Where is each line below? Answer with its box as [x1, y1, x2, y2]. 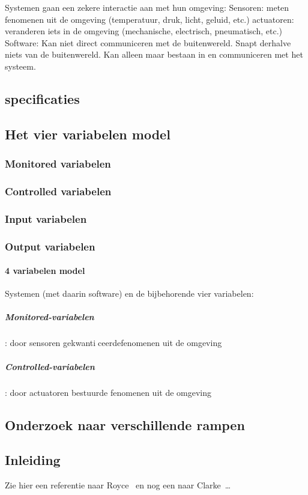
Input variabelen [5, 211, 87, 226]
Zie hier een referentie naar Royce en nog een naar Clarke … [5, 479, 231, 491]
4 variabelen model [5, 264, 85, 277]
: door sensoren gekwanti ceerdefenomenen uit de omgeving [5, 336, 222, 349]
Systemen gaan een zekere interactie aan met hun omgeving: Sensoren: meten [5, 1, 289, 13]
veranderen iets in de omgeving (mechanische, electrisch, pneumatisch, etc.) [5, 25, 282, 37]
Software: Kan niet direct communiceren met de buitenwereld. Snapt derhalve [5, 36, 291, 49]
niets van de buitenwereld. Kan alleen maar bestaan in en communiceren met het [5, 48, 303, 61]
